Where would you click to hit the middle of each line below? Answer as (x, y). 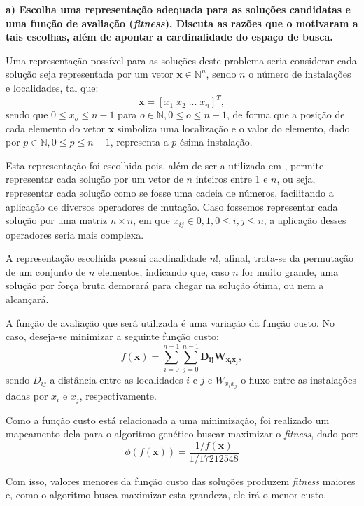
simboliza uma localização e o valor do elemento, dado (233, 128)
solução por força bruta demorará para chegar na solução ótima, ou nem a (165, 285)
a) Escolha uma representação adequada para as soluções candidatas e (178, 9)
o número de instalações (300, 74)
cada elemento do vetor (55, 128)
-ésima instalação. (215, 142)
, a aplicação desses (305, 220)
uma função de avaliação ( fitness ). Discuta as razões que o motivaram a (182, 23)
